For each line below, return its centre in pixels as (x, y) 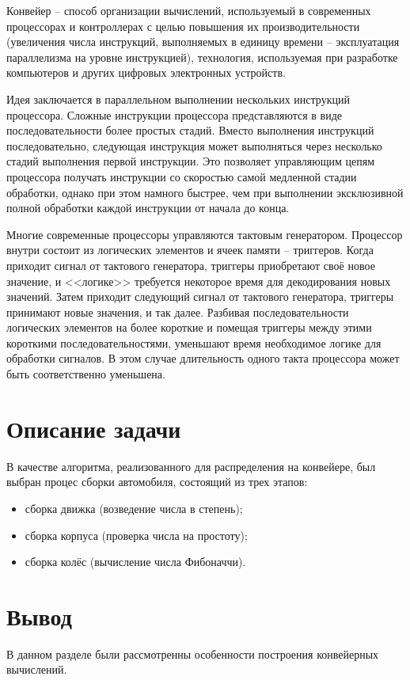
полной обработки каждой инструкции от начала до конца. (148, 208)
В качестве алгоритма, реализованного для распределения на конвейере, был (191, 466)
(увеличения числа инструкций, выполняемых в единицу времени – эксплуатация (203, 42)
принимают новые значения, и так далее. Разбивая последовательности (178, 312)
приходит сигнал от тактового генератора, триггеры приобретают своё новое (191, 265)
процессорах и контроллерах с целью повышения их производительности (183, 26)
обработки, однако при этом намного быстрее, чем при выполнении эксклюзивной (205, 192)
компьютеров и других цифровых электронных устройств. (146, 72)
